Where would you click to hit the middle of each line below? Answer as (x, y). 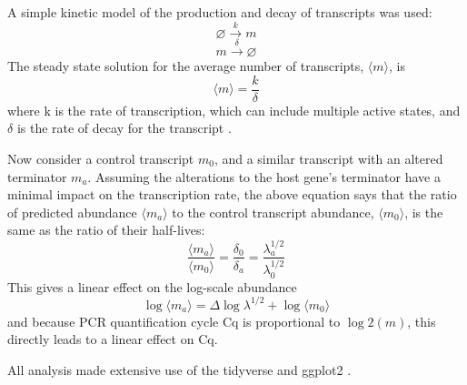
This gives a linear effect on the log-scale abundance (152, 286)
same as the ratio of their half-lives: (106, 230)
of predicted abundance (72, 212)
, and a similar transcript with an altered (328, 159)
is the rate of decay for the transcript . (124, 128)
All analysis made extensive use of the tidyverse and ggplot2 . (179, 369)
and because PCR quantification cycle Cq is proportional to (174, 321)
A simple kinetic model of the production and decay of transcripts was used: (220, 12)
